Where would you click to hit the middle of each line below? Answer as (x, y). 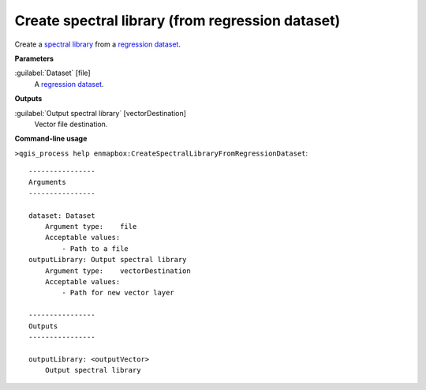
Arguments (47, 182)
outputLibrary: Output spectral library (108, 260)
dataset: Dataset (62, 216)
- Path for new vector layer (118, 293)
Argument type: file (91, 227)
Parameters (34, 58)
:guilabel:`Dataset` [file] (52, 73)
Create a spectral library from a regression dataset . (98, 44)
